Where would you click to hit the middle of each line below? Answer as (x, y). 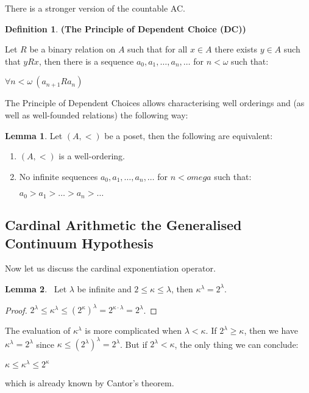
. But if (134, 344)
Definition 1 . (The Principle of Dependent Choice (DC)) (126, 28)
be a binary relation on (73, 49)
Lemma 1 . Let (34, 135)
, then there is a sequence (86, 61)
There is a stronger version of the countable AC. (95, 8)
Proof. (16, 310)
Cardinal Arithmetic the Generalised (123, 225)
